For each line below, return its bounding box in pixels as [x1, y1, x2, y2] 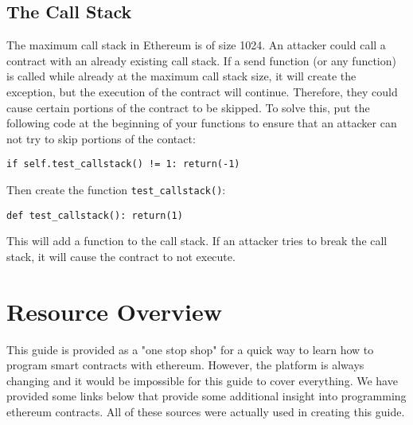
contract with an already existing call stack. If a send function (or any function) [6, 52, 396, 68]
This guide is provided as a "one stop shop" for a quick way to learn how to [6, 341, 374, 357]
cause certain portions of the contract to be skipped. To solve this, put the [6, 99, 370, 115]
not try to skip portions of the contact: [6, 130, 196, 146]
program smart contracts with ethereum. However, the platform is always [6, 357, 364, 373]
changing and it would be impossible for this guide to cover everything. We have [6, 372, 398, 388]
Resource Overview [6, 294, 222, 327]
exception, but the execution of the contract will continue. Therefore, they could [6, 83, 398, 99]
